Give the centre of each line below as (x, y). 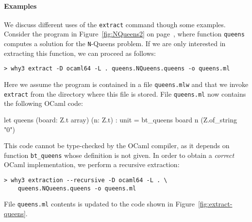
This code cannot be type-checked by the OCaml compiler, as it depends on (117, 145)
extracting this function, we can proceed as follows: (80, 53)
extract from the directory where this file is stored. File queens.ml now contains (125, 94)
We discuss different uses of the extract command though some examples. (115, 24)
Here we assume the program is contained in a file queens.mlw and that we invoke (126, 84)
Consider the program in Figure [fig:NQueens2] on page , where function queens (124, 34)
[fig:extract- (215, 204)
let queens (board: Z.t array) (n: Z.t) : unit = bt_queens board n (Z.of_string (120, 119)
